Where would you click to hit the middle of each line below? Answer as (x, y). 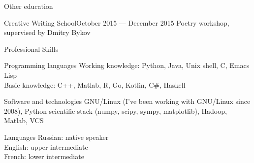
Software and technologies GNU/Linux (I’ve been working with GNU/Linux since (127, 101)
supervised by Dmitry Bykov (47, 32)
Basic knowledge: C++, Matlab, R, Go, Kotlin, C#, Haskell (95, 84)
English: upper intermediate (46, 147)
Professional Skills (31, 49)
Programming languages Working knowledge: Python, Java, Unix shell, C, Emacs (127, 65)
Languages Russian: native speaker (56, 137)
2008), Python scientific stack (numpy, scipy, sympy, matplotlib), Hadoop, (115, 111)
